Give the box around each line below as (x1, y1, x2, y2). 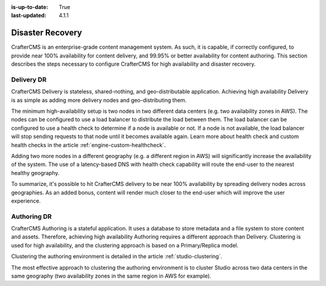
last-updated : (11, 12, 46, 19)
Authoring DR (11, 212, 52, 220)
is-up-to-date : (11, 4, 48, 10)
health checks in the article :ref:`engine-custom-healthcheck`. (11, 141, 166, 148)
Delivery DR (11, 75, 46, 84)
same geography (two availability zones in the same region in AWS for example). (11, 272, 211, 279)
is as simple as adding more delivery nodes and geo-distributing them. (11, 97, 187, 104)
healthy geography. (11, 169, 60, 176)
